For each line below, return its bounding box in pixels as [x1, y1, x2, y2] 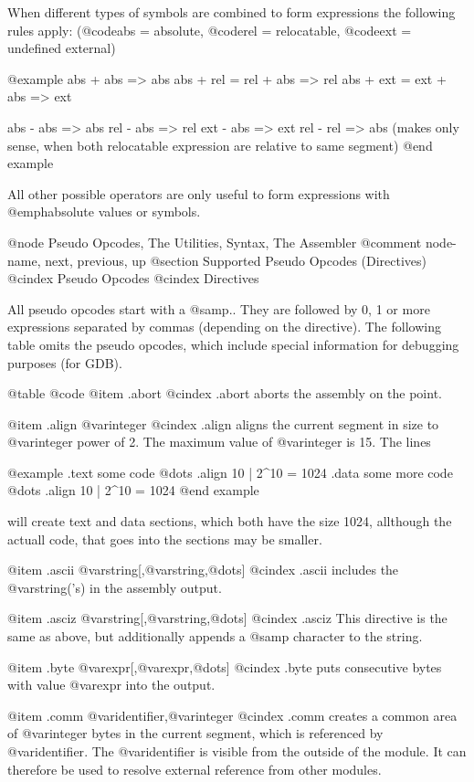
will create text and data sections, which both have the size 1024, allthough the [7, 512, 452, 531]
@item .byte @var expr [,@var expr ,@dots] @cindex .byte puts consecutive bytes [7, 657, 442, 676]
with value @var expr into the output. [7, 675, 216, 694]
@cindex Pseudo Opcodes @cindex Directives [7, 269, 259, 288]
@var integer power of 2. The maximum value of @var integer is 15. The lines [7, 432, 431, 451]
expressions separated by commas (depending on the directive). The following [7, 317, 441, 336]
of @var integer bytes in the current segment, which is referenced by [7, 724, 384, 743]
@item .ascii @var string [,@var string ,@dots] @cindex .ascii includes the [7, 560, 399, 579]
